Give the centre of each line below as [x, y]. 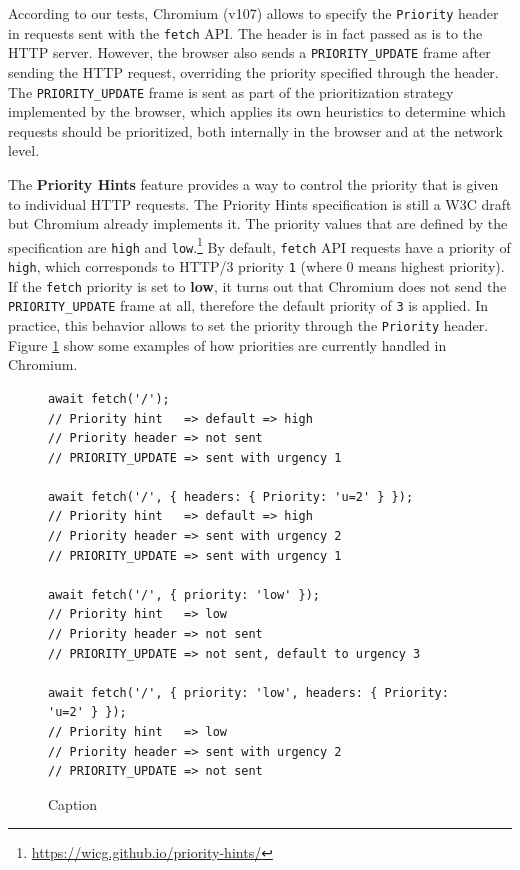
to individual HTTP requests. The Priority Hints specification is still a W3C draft [260, 203]
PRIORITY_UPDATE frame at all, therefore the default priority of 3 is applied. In [248, 305]
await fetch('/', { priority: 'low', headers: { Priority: [248, 692]
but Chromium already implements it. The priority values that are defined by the [258, 223]
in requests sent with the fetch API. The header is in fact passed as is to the [245, 32]
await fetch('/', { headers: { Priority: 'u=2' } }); [231, 496]
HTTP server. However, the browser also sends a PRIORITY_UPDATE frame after [249, 52]
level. [24, 150]
